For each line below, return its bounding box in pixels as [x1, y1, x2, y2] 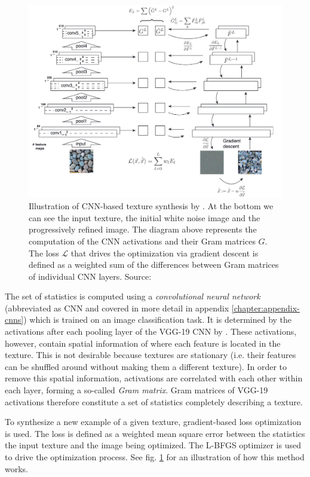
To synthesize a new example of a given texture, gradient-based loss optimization [5, 415, 302, 428]
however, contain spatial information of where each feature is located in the [5, 337, 281, 349]
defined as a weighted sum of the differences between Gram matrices [29, 258, 279, 271]
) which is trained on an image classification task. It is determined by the [23, 313, 292, 326]
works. [5, 462, 29, 475]
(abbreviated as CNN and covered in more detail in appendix [5, 301, 229, 314]
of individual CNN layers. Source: [29, 270, 152, 282]
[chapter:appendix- [231, 301, 300, 314]
